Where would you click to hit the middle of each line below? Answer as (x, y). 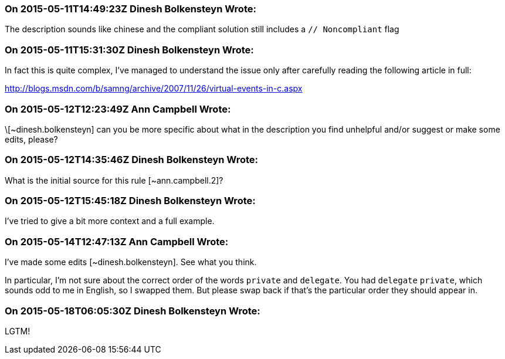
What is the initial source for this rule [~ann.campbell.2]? (114, 180)
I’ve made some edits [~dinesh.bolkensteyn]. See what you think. (131, 262)
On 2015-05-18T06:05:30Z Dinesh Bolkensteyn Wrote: (133, 311)
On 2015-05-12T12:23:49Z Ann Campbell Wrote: (118, 109)
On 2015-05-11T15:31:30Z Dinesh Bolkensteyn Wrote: (129, 50)
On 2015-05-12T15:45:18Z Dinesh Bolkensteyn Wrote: (130, 201)
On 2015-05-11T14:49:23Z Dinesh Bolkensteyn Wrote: (131, 9)
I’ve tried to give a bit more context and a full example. (110, 221)
